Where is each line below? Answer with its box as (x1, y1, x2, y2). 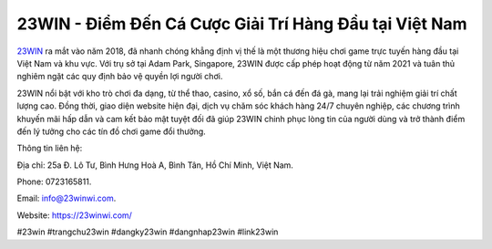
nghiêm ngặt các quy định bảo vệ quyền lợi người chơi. (16, 71, 223, 82)
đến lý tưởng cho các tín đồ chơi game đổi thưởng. (16, 126, 207, 137)
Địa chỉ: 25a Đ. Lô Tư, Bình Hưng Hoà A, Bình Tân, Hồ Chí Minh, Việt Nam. (16, 160, 293, 171)
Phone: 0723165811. (16, 176, 92, 187)
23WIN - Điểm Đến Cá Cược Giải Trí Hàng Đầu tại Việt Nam (16, 14, 468, 34)
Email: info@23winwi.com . (16, 192, 117, 204)
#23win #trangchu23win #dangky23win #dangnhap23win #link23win (16, 226, 279, 237)
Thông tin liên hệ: (16, 142, 83, 154)
